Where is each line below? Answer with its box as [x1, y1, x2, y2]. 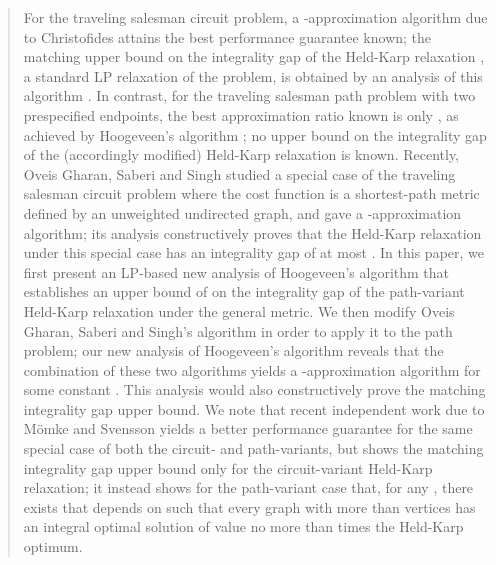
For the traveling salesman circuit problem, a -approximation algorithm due [23, 7, 488, 27]
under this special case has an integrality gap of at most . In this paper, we [23, 242, 485, 263]
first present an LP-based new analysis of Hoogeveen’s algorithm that [23, 261, 450, 282]
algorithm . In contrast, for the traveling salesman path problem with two [23, 85, 476, 106]
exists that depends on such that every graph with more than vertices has [23, 496, 476, 517]
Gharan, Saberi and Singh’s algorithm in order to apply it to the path [23, 320, 453, 341]
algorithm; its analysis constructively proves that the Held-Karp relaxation [23, 222, 482, 243]
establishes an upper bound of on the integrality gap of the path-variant [23, 281, 465, 302]
